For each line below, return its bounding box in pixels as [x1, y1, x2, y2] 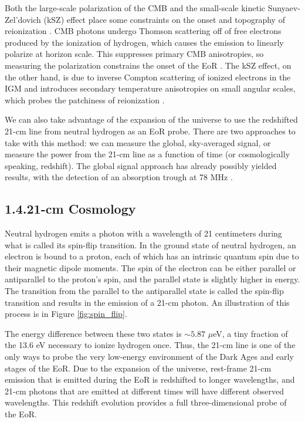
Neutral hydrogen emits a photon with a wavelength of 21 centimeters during [5, 227, 282, 239]
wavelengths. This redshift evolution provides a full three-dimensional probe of [5, 396, 287, 409]
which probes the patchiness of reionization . [5, 93, 165, 106]
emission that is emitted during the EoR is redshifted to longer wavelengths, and [5, 373, 295, 386]
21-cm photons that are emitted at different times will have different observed [5, 384, 284, 397]
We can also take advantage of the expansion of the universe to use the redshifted [5, 113, 298, 126]
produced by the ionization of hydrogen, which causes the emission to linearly [5, 36, 284, 48]
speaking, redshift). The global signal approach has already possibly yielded [5, 159, 277, 171]
